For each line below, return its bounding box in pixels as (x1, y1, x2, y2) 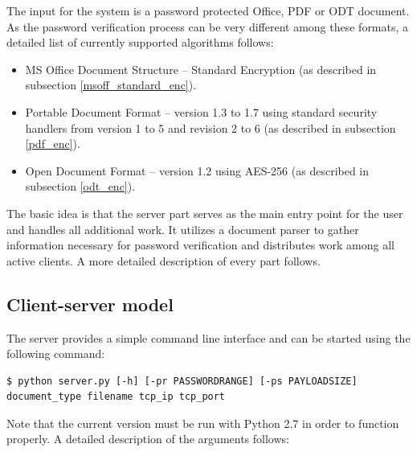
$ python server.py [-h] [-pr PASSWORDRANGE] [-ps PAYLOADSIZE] (6, 375, 358, 387)
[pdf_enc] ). (25, 135, 80, 152)
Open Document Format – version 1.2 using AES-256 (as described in (25, 162, 370, 179)
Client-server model (6, 291, 174, 316)
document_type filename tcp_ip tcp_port (6, 391, 226, 403)
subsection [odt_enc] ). (25, 178, 136, 195)
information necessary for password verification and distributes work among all (6, 236, 395, 253)
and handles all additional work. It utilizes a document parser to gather (6, 220, 359, 237)
